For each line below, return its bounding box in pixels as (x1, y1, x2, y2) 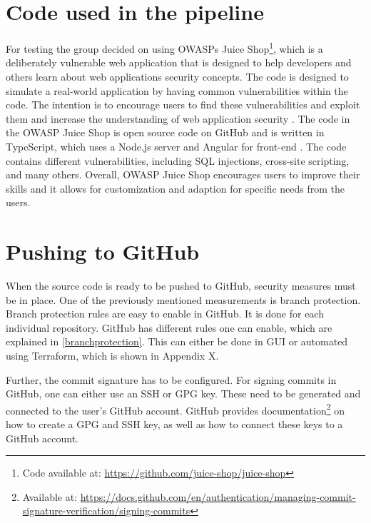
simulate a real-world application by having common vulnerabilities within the (6, 83, 348, 98)
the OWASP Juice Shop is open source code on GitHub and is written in (6, 125, 325, 140)
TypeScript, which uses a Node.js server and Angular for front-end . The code (6, 138, 347, 153)
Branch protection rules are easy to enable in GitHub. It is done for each (6, 306, 324, 321)
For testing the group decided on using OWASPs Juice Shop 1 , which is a (6, 39, 323, 56)
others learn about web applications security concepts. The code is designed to (6, 68, 349, 83)
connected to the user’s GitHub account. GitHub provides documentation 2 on (6, 400, 345, 417)
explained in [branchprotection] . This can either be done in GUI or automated (6, 334, 348, 349)
